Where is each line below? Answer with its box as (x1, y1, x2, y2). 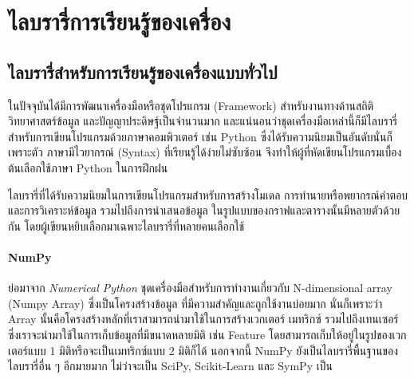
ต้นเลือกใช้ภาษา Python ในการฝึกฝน (8, 159, 168, 176)
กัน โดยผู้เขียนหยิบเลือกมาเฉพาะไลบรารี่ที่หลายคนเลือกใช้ (8, 217, 245, 234)
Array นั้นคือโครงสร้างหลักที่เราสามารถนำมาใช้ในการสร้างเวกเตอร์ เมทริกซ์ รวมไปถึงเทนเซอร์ (8, 310, 399, 327)
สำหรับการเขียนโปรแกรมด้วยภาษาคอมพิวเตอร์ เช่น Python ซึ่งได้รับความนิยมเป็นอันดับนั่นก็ (8, 128, 392, 144)
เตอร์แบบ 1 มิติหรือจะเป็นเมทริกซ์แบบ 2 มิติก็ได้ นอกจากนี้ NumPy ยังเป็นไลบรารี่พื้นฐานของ (8, 341, 399, 358)
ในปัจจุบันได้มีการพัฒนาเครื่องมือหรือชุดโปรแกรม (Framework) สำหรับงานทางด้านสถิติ (8, 97, 374, 113)
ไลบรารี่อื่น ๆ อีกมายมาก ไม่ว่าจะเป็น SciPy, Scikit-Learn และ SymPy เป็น (8, 357, 333, 374)
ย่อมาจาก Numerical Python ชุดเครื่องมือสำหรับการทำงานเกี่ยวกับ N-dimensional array (8, 279, 392, 296)
